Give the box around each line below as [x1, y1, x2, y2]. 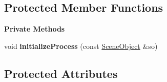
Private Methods [4, 23, 65, 34]
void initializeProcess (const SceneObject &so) [4, 40, 158, 51]
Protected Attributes [4, 65, 118, 81]
